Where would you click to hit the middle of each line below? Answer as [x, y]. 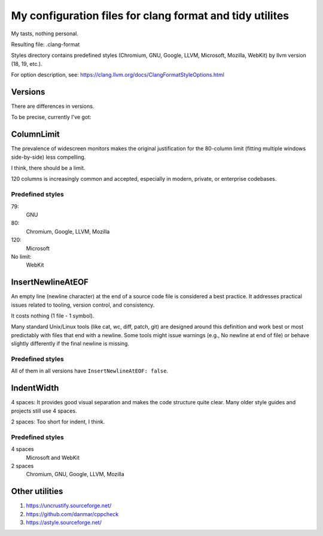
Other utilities [37, 491]
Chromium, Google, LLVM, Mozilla [68, 231]
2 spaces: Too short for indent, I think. [58, 422]
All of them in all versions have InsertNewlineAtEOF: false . [90, 371]
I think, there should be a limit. [48, 168]
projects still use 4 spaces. [44, 411]
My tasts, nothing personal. [45, 34]
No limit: [21, 256]
